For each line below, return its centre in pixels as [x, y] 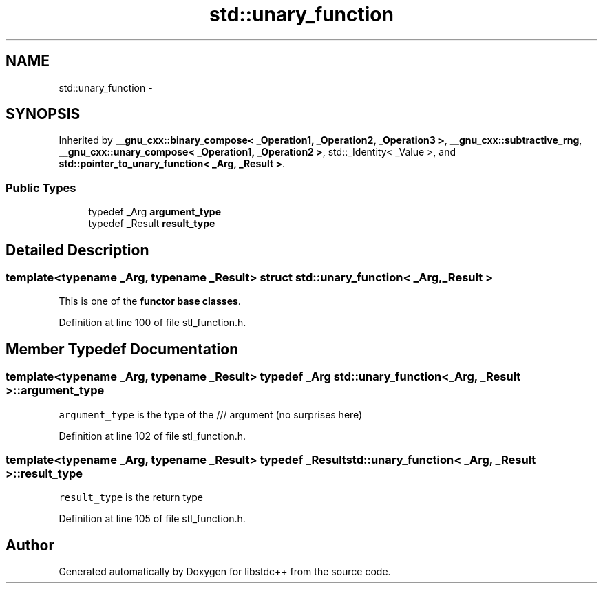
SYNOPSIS [43, 114]
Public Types [41, 188]
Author [30, 545]
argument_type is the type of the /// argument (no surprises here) [211, 414]
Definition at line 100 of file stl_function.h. [152, 323]
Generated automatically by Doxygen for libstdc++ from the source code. [225, 572]
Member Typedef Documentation [122, 349]
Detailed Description [77, 250]
